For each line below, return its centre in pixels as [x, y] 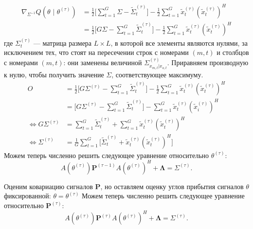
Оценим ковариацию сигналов [48, 186]
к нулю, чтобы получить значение [54, 74]
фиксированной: [27, 196]
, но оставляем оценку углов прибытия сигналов [172, 186]
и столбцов [233, 52]
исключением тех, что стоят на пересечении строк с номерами [96, 52]
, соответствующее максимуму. [157, 74]
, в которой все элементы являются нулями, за [179, 43]
